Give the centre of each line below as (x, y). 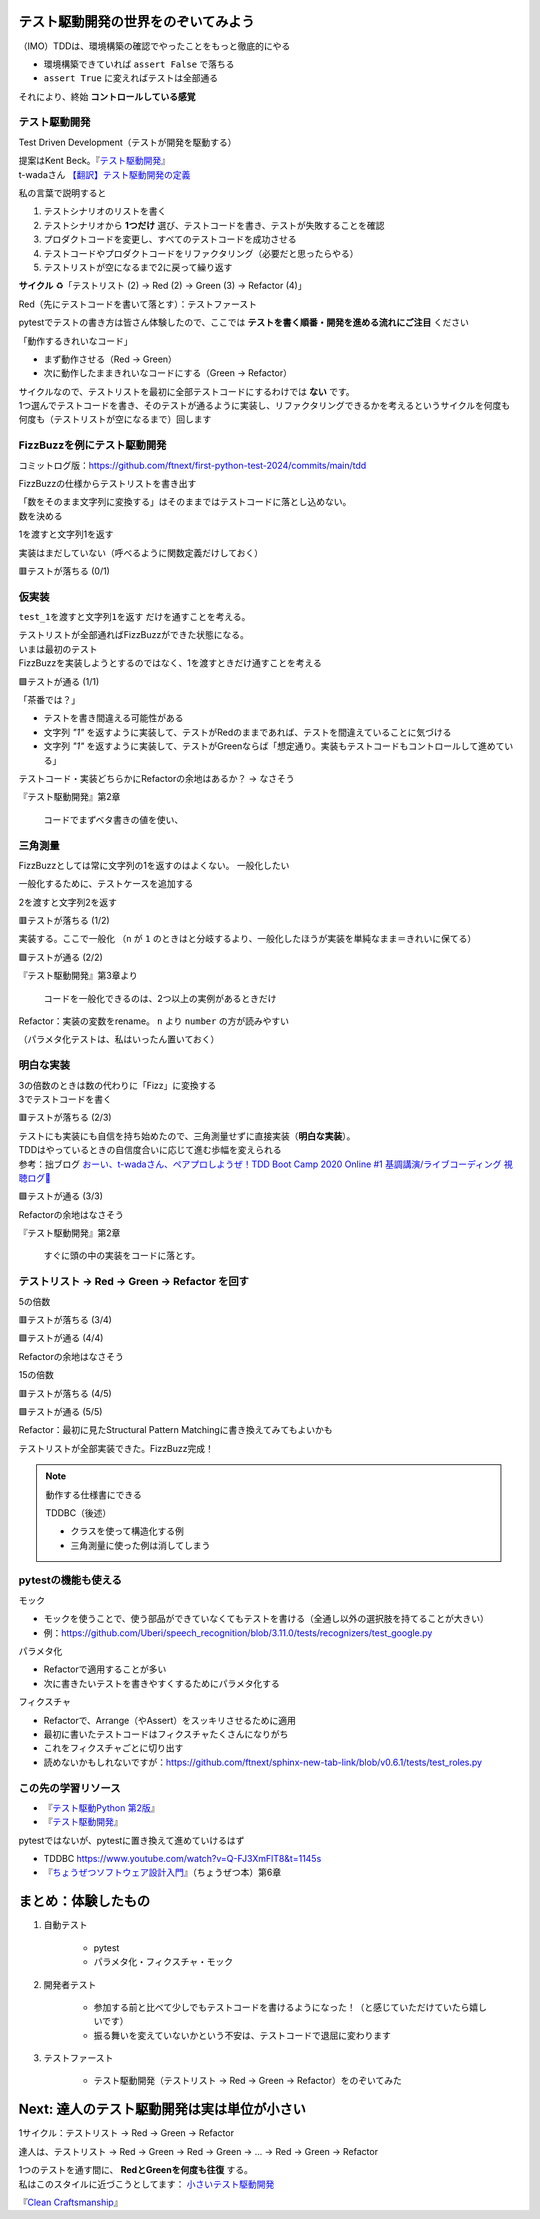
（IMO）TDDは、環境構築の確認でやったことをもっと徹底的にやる (154, 46)
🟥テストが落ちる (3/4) (65, 1320)
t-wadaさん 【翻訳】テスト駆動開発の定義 (104, 174)
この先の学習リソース (69, 1788)
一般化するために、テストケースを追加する (106, 884)
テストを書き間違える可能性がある (113, 718)
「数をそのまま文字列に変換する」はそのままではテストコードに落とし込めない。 (185, 502)
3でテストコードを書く (65, 1099)
